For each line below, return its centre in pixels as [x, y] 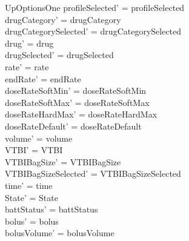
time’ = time [29, 185]
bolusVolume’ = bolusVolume [60, 233]
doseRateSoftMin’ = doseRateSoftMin [76, 91]
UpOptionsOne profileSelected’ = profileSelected [95, 7]
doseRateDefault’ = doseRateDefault [73, 126]
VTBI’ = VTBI [34, 150]
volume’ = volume [39, 138]
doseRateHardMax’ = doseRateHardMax [81, 114]
